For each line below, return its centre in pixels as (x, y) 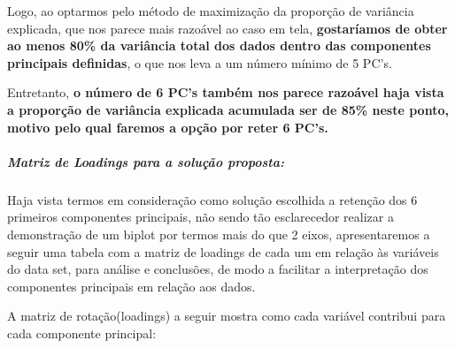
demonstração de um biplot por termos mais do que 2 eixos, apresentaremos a (219, 234)
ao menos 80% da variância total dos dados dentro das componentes (219, 45)
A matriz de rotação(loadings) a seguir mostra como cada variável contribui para (227, 316)
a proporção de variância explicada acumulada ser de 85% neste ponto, (228, 109)
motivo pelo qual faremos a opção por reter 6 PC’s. (168, 127)
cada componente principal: (82, 333)
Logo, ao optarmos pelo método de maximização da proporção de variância (211, 11)
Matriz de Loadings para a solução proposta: (146, 161)
